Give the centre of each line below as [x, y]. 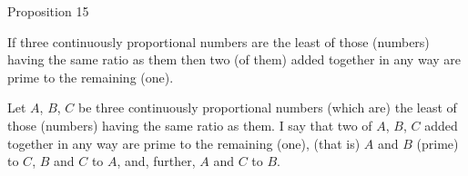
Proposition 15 [48, 11]
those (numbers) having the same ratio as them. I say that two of [190, 125]
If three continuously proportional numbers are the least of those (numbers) [219, 41]
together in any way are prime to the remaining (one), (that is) [184, 143]
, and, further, [156, 161]
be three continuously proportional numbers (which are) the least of [268, 108]
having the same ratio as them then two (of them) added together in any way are [234, 59]
